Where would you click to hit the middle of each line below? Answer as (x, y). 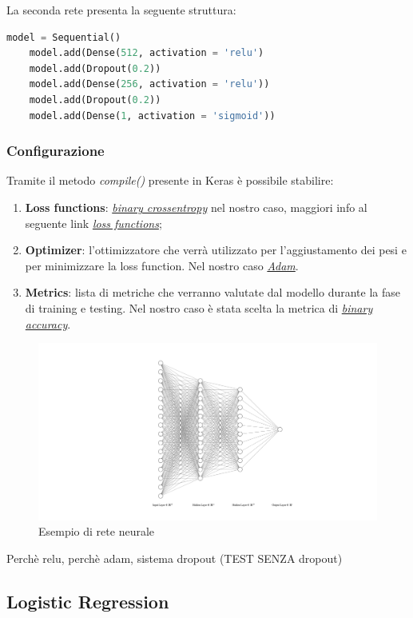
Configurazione (56, 151)
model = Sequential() (64, 37)
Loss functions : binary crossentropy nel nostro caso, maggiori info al (196, 207)
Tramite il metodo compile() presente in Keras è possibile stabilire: (170, 180)
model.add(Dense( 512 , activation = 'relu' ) (147, 53)
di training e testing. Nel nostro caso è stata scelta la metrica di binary (199, 307)
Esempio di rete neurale (97, 531)
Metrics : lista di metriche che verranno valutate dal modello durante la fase (212, 292)
